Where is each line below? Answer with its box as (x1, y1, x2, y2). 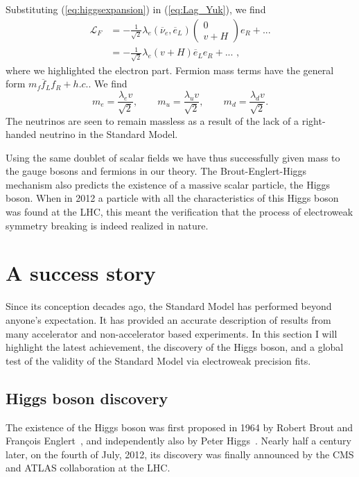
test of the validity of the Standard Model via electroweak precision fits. (6, 353, 311, 367)
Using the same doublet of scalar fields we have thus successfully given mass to (6, 150, 340, 164)
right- (301, 113, 326, 128)
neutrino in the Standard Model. (40, 127, 178, 141)
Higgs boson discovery (6, 387, 168, 408)
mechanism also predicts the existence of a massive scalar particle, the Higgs (6, 177, 331, 191)
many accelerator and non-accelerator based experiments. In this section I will (6, 326, 338, 340)
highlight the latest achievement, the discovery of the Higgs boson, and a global (6, 340, 344, 354)
